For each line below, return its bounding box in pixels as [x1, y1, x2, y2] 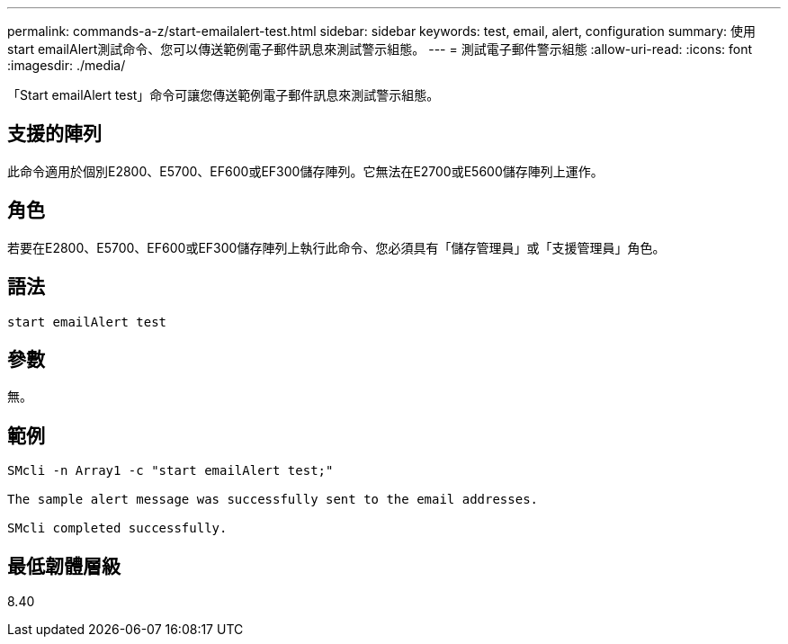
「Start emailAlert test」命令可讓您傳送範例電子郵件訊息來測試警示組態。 [7, 87, 440, 103]
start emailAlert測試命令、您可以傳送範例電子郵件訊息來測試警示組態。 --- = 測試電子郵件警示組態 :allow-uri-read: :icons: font [7, 41, 753, 57]
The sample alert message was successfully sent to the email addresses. [7, 492, 539, 507]
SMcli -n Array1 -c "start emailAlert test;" [7, 463, 334, 479]
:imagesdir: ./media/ [7, 58, 126, 73]
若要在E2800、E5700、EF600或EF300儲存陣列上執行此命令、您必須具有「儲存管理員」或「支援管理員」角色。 [7, 239, 666, 255]
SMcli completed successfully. [7, 521, 228, 536]
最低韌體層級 [7, 554, 121, 577]
